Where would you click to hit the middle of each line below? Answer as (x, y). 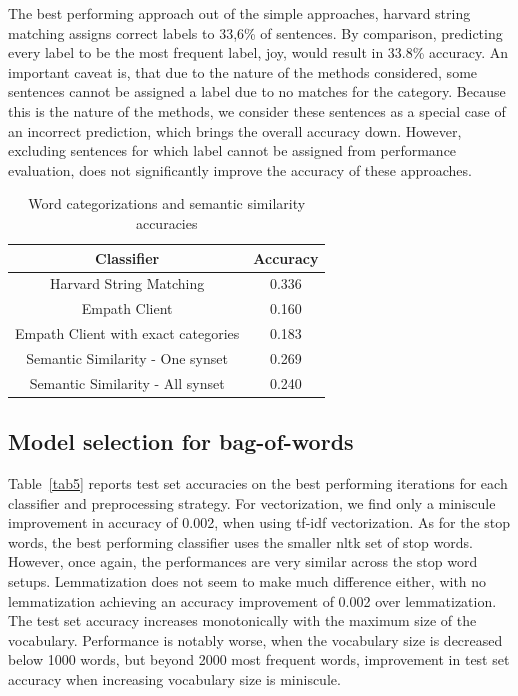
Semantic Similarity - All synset (127, 382)
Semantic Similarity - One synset (127, 357)
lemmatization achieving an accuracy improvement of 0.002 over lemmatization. (252, 600)
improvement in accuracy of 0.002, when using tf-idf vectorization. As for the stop (259, 522)
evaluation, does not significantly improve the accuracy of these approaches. (240, 169)
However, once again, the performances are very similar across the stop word (243, 561)
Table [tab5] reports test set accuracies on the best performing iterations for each (258, 483)
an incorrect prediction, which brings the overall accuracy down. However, (235, 130)
